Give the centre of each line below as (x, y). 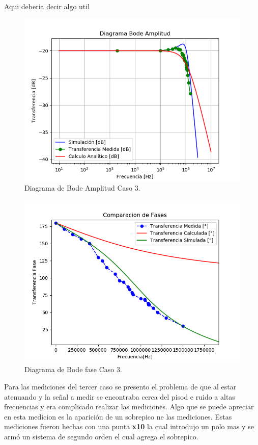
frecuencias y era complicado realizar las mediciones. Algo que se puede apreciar (129, 407)
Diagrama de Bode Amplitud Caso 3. (82, 188)
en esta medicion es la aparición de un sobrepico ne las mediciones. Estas (118, 416)
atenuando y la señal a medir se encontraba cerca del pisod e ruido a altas (120, 396)
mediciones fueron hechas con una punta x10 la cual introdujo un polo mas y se (129, 426)
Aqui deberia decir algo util (47, 6)
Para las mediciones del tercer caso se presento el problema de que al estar (120, 386)
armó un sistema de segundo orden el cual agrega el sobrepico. (101, 436)
